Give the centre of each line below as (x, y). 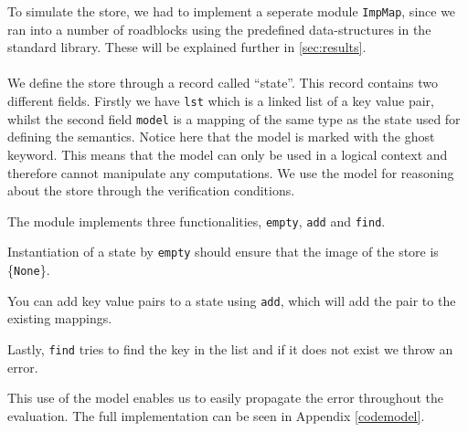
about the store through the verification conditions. (151, 190)
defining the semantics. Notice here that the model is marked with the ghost (221, 137)
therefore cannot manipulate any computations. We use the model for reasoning (231, 172)
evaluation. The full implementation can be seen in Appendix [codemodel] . (216, 415)
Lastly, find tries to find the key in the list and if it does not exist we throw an (230, 348)
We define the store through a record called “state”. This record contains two (223, 83)
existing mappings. (60, 318)
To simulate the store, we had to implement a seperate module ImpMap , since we (232, 11)
